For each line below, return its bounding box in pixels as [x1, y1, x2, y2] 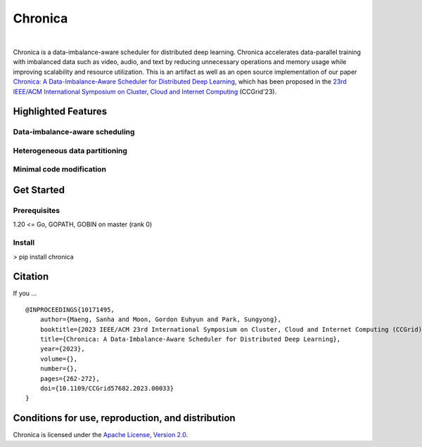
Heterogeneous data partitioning [13, 145, 128, 155]
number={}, [39, 365, 78, 372]
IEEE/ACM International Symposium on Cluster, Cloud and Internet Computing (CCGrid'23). [13, 87, 277, 96]
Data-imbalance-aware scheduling [13, 127, 135, 137]
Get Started [13, 184, 65, 196]
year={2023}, [39, 345, 85, 353]
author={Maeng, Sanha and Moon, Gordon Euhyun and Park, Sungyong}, [39, 316, 281, 323]
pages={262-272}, [39, 375, 100, 382]
